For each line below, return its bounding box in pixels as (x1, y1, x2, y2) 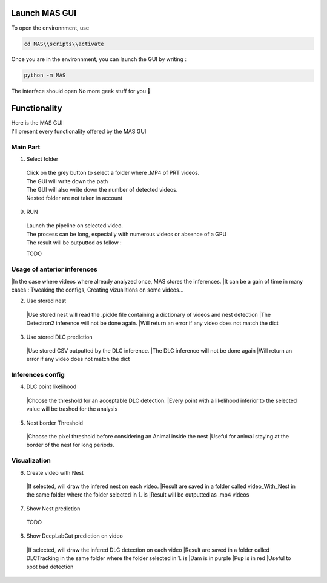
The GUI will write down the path (26, 177, 108, 184)
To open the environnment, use (11, 24, 90, 31)
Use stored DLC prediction (26, 333, 93, 340)
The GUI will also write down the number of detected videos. (26, 186, 178, 194)
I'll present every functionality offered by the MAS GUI (11, 128, 147, 135)
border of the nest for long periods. (26, 441, 114, 449)
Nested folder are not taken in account (26, 194, 123, 202)
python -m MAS (24, 72, 66, 79)
